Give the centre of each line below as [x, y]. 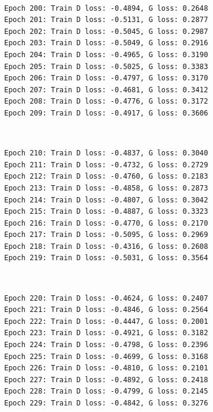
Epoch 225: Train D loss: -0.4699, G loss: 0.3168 [106, 356]
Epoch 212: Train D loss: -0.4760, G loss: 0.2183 [106, 177]
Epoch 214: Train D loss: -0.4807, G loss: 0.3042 [106, 200]
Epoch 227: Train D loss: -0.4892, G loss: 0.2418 [106, 380]
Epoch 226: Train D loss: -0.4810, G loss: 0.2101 [106, 368]
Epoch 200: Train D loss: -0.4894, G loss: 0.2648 [106, 8]
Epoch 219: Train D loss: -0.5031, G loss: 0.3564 [106, 258]
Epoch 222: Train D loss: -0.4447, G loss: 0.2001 [106, 321]
